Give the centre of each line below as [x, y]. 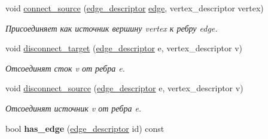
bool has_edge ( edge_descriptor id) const [85, 128]
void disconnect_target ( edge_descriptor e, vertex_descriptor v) [124, 48]
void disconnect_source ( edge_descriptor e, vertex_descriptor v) [124, 88]
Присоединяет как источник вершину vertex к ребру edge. [112, 28]
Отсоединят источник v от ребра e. [74, 108]
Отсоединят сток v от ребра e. [65, 68]
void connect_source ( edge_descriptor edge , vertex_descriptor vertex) [135, 8]
